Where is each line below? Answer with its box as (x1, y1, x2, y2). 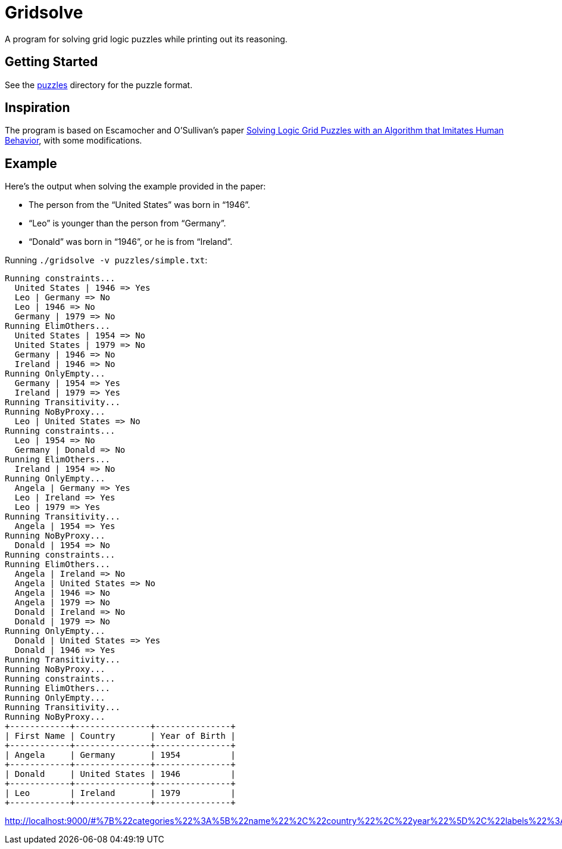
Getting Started (5, 54, 98, 70)
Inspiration (5, 100, 70, 116)
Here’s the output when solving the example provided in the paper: (5, 181, 266, 192)
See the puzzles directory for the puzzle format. (5, 79, 193, 90)
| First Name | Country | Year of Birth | (5, 731, 236, 741)
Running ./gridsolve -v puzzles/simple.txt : (5, 255, 208, 266)
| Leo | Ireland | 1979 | (5, 788, 236, 798)
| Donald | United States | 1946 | (5, 769, 236, 779)
